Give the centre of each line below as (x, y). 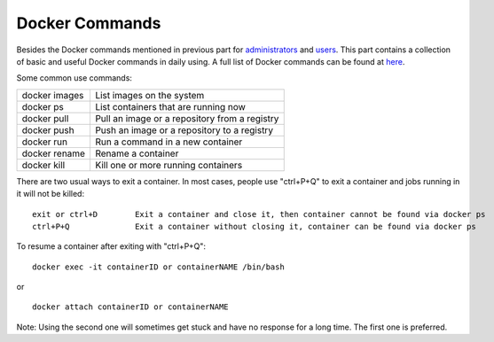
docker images (53, 95)
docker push (48, 130)
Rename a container (137, 153)
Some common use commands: (74, 78)
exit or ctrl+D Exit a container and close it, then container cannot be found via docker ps (259, 214)
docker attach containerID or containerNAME (131, 307)
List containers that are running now (170, 106)
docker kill (43, 165)
